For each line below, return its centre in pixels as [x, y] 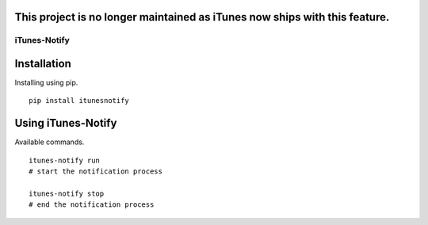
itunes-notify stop [67, 193]
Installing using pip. [46, 82]
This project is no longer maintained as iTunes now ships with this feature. [202, 17]
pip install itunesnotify [79, 101]
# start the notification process [96, 172]
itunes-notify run [65, 160]
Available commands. [50, 142]
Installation [43, 64]
